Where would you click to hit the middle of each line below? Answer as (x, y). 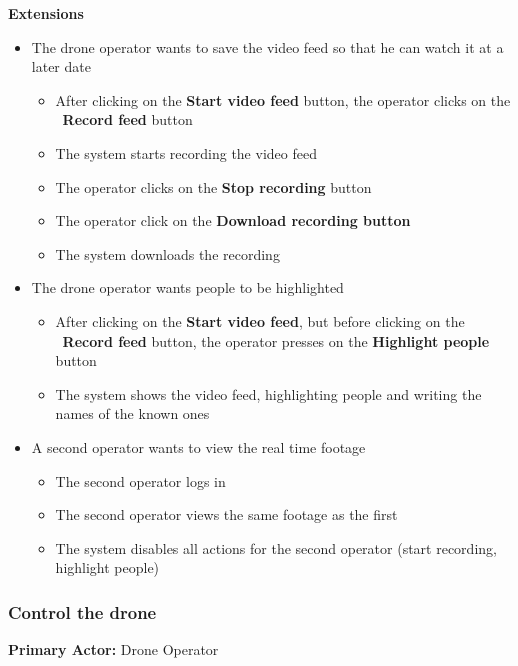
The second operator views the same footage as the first (226, 514)
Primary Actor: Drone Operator (113, 649)
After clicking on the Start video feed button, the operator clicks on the (283, 99)
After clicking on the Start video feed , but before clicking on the (260, 320)
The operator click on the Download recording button (233, 220)
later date (61, 66)
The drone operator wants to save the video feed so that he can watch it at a (267, 46)
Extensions (46, 13)
